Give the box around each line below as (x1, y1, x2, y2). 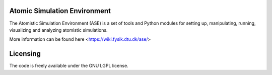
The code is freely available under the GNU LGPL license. (9, 63, 128, 69)
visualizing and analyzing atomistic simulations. (9, 27, 108, 33)
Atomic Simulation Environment (9, 7, 111, 15)
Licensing (9, 49, 41, 58)
